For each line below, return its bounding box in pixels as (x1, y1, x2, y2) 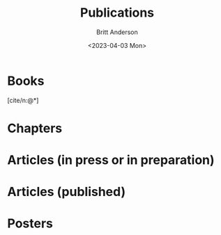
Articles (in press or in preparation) (7, 152, 215, 168)
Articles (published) (7, 184, 126, 200)
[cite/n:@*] (7, 96, 39, 104)
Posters (7, 216, 54, 232)
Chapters (7, 120, 63, 136)
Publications (79, 5, 155, 21)
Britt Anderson (96, 28, 138, 36)
